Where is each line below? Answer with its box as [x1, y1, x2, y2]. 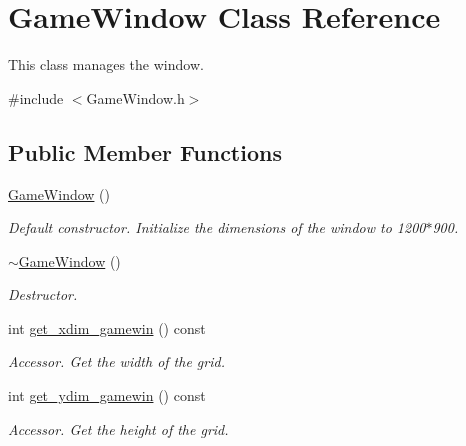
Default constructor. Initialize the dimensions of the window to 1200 [8, 217, 426, 238]
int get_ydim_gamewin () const [8, 385, 206, 406]
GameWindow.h [86, 87, 185, 108]
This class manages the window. [8, 54, 204, 75]
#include [8, 87, 64, 108]
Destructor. [8, 284, 78, 305]
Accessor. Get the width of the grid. [8, 351, 225, 372]
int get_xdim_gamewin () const [8, 317, 206, 338]
